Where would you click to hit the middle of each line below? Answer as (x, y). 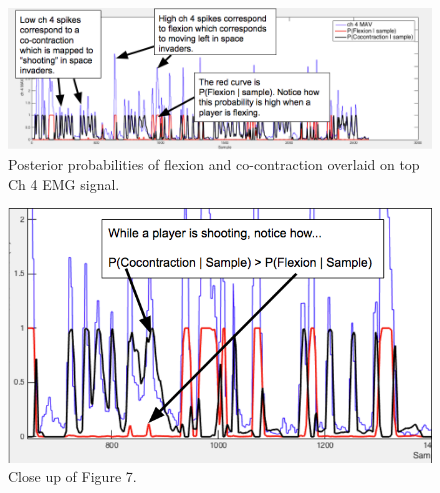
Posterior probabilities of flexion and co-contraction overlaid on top (214, 164)
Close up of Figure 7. (72, 476)
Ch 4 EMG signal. (64, 183)
